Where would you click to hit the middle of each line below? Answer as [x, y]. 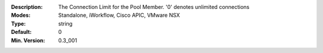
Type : [19, 23]
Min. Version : [28, 40]
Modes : [21, 15]
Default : [22, 32]
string [65, 23]
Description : [27, 7]
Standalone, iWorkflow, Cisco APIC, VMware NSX [119, 15]
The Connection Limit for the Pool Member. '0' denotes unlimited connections [154, 7]
